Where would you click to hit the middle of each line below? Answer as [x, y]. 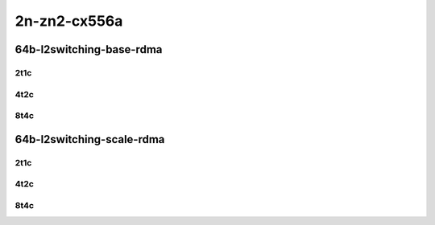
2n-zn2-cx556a [69, 21]
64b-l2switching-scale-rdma [90, 139]
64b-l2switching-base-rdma [89, 49]
